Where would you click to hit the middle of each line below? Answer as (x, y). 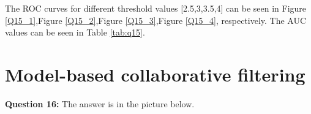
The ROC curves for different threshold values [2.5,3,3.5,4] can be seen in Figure (156, 8)
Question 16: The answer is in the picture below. (100, 103)
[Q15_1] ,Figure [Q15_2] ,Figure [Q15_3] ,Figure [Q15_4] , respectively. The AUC (156, 20)
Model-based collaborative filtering (155, 74)
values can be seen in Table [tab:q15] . (75, 32)
